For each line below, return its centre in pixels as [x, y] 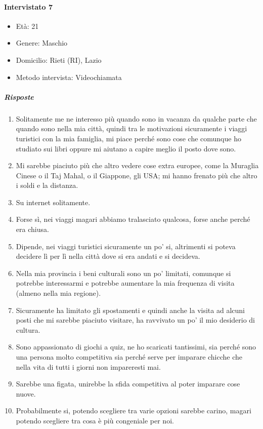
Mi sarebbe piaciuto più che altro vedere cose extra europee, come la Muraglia [137, 165]
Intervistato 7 [28, 6]
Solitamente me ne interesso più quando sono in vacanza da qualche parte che [136, 118]
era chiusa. [32, 229]
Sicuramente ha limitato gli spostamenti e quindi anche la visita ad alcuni [130, 310]
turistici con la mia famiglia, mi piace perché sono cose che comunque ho [128, 138]
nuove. [26, 393]
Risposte [19, 96]
